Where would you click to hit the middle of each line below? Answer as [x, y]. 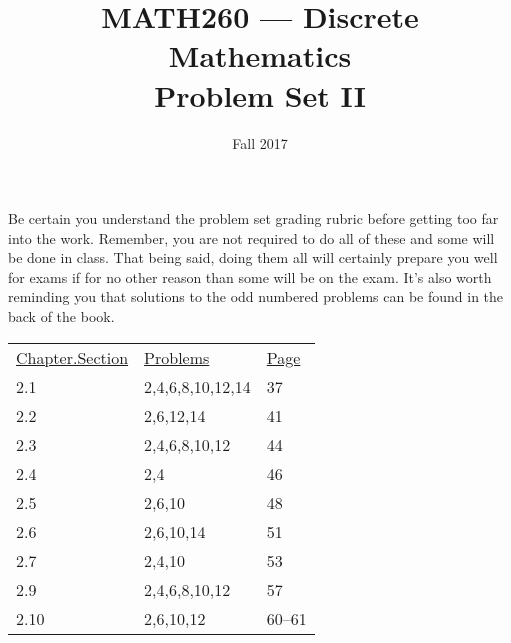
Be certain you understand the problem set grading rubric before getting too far [253, 218]
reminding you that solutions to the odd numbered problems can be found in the [256, 296]
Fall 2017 [260, 142]
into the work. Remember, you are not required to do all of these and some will [251, 237]
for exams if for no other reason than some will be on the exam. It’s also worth [250, 276]
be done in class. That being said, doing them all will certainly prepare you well [253, 257]
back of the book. [61, 316]
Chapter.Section [72, 357]
